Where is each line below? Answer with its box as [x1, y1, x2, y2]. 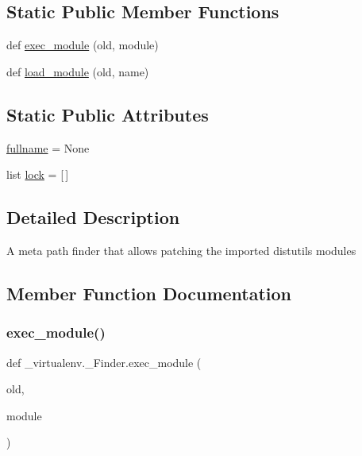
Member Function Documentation [6, 280, 292, 305]
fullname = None [6, 139, 90, 156]
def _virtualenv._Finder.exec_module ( [6, 354, 202, 370]
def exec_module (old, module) [6, 37, 159, 53]
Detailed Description [6, 205, 180, 230]
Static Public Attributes [6, 102, 209, 126]
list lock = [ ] [6, 166, 69, 183]
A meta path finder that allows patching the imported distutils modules [6, 242, 356, 258]
